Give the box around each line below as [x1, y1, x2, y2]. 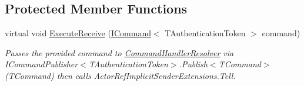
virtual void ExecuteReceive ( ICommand [5, 27, 151, 39]
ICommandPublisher [5, 58, 78, 70]
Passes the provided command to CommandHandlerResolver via [5, 46, 234, 59]
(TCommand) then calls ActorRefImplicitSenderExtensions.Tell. [5, 69, 236, 81]
